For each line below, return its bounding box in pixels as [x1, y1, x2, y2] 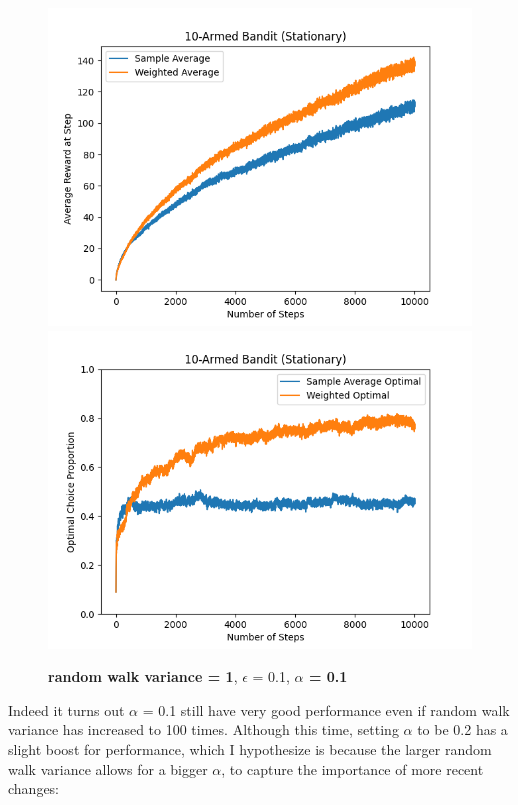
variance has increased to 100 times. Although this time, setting [8, 719, 399, 740]
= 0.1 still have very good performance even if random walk [142, 699, 510, 720]
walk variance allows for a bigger [8, 758, 208, 779]
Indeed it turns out [8, 699, 125, 720]
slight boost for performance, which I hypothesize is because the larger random [8, 738, 492, 759]
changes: [8, 778, 60, 799]
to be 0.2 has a [417, 719, 508, 740]
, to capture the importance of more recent [221, 758, 484, 779]
